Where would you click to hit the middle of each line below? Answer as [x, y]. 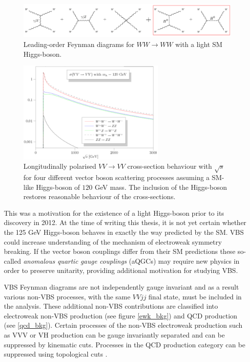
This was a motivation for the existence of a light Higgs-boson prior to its [114, 213]
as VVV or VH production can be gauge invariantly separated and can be [115, 335]
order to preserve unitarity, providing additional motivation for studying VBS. [121, 270]
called [12, 260]
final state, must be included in [195, 296]
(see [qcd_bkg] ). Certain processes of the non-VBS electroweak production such [123, 325]
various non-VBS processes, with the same [67, 296]
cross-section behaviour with [170, 166]
